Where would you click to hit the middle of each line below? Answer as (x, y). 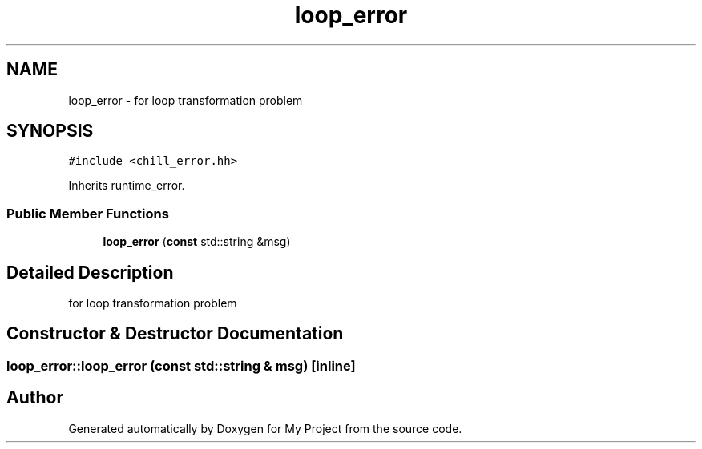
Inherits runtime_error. (127, 186)
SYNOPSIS (50, 131)
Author (35, 398)
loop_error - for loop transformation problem (186, 100)
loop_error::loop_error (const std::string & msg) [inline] (181, 365)
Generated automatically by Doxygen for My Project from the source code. (265, 428)
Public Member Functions (88, 213)
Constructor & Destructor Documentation (175, 334)
